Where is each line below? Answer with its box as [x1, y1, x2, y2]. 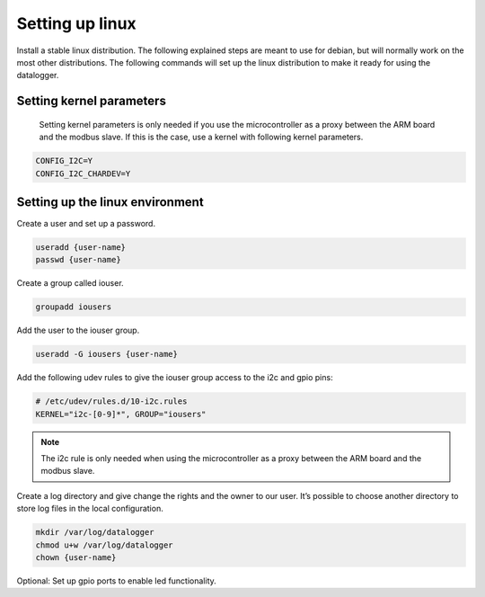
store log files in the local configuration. [16, 503, 163, 514]
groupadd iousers [35, 302, 112, 312]
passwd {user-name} [35, 254, 121, 265]
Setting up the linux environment [16, 194, 204, 209]
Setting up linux [16, 13, 137, 33]
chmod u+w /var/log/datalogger [35, 539, 174, 550]
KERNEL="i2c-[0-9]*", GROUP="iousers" [35, 409, 207, 419]
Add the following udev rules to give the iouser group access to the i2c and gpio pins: [16, 372, 333, 383]
